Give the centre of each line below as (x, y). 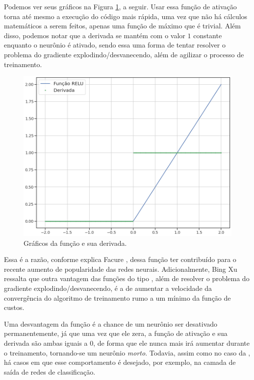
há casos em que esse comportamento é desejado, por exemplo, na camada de (120, 362)
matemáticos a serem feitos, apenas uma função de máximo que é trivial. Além (122, 26)
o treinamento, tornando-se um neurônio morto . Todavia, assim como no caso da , (127, 352)
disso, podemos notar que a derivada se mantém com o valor (95, 35)
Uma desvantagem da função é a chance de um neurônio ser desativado (111, 323)
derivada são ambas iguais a (46, 343)
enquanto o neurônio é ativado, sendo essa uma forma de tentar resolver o (115, 45)
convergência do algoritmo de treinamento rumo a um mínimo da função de (117, 297)
